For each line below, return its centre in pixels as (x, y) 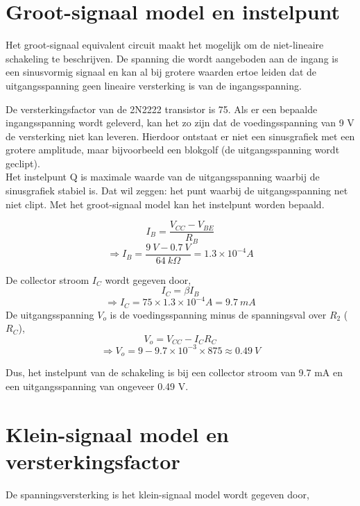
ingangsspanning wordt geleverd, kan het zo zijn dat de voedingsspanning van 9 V (180, 123)
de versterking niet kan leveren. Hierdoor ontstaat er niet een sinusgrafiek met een (180, 136)
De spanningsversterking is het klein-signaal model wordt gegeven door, (157, 494)
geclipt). (23, 163)
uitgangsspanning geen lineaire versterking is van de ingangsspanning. (154, 85)
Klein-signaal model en (117, 433)
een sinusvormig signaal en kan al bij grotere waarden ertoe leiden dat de (161, 72)
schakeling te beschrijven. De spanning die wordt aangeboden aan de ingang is (172, 58)
